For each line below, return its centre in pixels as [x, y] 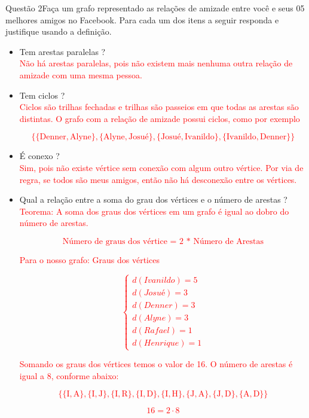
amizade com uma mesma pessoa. [81, 74]
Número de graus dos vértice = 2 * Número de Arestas [163, 241]
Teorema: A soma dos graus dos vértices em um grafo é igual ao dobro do [154, 211]
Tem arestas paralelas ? [62, 51]
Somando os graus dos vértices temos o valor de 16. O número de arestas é [156, 364]
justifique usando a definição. [59, 31]
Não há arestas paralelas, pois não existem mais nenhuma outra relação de [156, 63]
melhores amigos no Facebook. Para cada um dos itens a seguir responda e [142, 19]
